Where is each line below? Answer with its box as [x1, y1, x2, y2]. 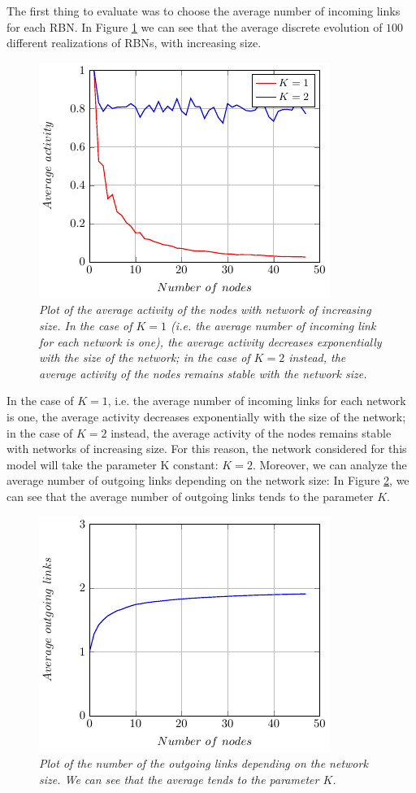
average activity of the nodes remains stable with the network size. [39, 364, 367, 381]
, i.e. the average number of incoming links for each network [107, 392, 406, 409]
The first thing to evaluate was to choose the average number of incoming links [6, 2, 401, 19]
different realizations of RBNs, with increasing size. [6, 34, 262, 51]
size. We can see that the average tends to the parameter [39, 770, 319, 787]
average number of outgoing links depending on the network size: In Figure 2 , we [6, 472, 409, 489]
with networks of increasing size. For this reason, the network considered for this [6, 440, 407, 457]
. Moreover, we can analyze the [252, 455, 407, 473]
